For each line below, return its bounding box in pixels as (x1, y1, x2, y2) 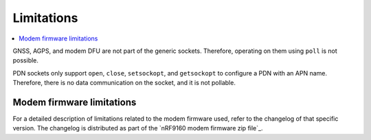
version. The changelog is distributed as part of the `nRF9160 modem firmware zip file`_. (12, 124, 263, 132)
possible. (12, 56, 39, 65)
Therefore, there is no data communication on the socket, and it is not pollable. (12, 79, 236, 87)
